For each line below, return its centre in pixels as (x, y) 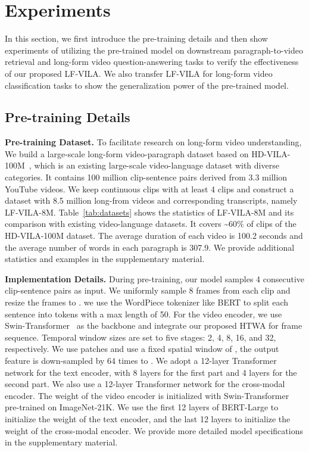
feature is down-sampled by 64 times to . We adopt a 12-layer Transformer (141, 360)
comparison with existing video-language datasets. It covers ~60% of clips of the (151, 224)
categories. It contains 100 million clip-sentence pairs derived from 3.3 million (146, 177)
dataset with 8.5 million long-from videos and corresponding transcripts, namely (151, 200)
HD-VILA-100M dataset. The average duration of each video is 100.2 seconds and (154, 236)
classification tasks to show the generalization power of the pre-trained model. (147, 85)
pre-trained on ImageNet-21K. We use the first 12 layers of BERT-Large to (142, 407)
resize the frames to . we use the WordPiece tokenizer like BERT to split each (146, 302)
